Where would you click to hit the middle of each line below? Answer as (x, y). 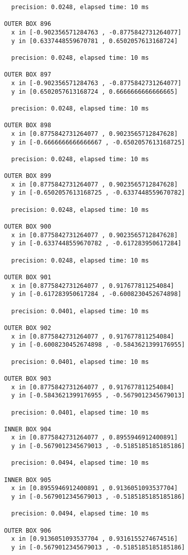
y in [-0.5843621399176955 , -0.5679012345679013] (98, 396)
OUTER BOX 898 (28, 125)
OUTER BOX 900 (28, 227)
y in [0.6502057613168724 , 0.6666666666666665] (95, 91)
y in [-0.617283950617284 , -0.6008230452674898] (96, 294)
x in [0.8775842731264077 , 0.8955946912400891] (95, 438)
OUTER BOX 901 (28, 277)
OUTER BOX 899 (28, 176)
